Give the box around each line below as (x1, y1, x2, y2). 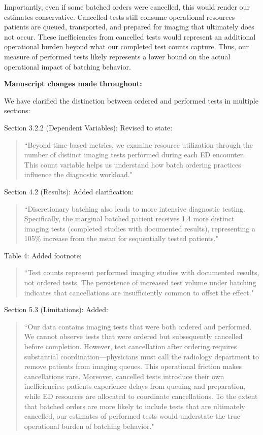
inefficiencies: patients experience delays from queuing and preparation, (24, 381, 246, 391)
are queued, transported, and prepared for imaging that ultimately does (31, 21, 254, 32)
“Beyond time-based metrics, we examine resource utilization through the (24, 139, 253, 150)
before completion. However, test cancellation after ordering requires (24, 341, 237, 352)
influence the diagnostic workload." (24, 169, 133, 180)
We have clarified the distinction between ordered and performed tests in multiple (4, 95, 258, 106)
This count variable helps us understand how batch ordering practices (24, 159, 241, 170)
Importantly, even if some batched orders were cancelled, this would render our (4, 2, 250, 12)
